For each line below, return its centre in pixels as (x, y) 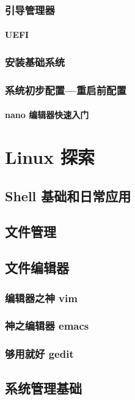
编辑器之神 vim (41, 298)
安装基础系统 (35, 61)
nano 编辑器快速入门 (47, 115)
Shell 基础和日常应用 (68, 195)
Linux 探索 (50, 157)
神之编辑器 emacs (47, 326)
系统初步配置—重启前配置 (66, 90)
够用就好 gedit (39, 354)
